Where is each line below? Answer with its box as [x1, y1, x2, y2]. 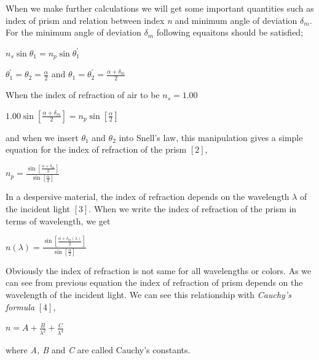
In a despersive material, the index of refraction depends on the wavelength [6, 190, 289, 203]
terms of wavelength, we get [6, 214, 111, 227]
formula [6, 300, 35, 313]
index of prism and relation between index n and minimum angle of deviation [6, 13, 297, 26]
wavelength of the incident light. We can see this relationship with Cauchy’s [6, 288, 291, 301]
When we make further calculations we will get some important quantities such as [6, 2, 314, 14]
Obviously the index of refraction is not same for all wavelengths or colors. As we [6, 264, 312, 277]
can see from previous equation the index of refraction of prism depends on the [6, 276, 303, 289]
